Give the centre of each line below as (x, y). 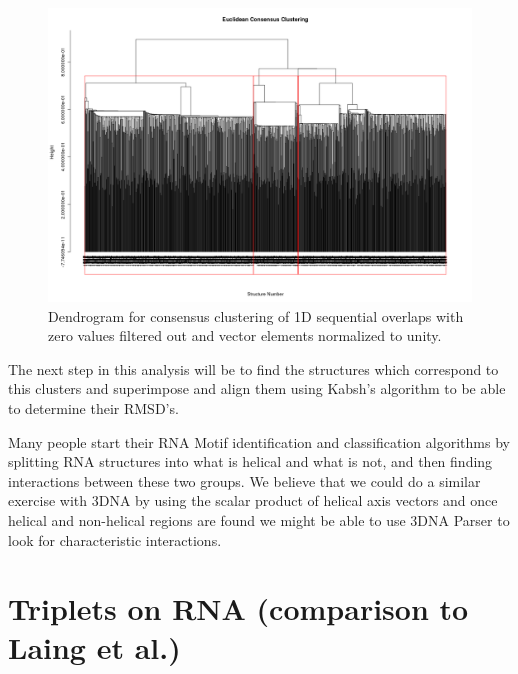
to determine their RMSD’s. (93, 407)
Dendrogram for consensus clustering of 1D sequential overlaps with (256, 315)
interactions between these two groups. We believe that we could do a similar (244, 480)
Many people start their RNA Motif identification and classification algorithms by (259, 441)
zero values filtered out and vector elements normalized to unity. (245, 335)
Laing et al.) (94, 647)
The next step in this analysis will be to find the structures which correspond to (253, 368)
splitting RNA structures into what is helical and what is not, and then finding (250, 461)
